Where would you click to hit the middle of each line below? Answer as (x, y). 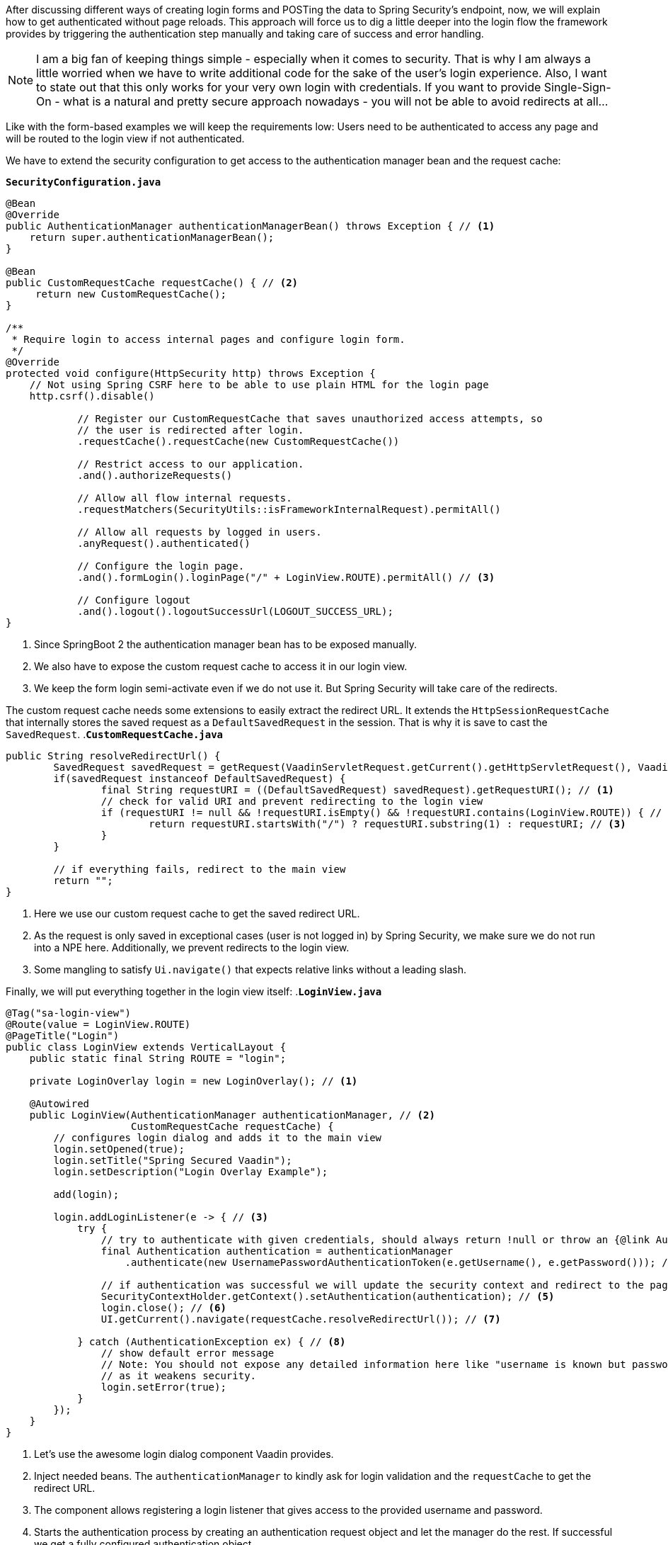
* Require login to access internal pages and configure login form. (208, 339)
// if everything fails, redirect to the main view (200, 869)
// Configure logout (134, 600)
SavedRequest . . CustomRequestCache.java (115, 734)
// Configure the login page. (161, 566)
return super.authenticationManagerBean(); (152, 237)
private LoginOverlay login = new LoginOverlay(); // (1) (194, 1081)
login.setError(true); (163, 1387)
